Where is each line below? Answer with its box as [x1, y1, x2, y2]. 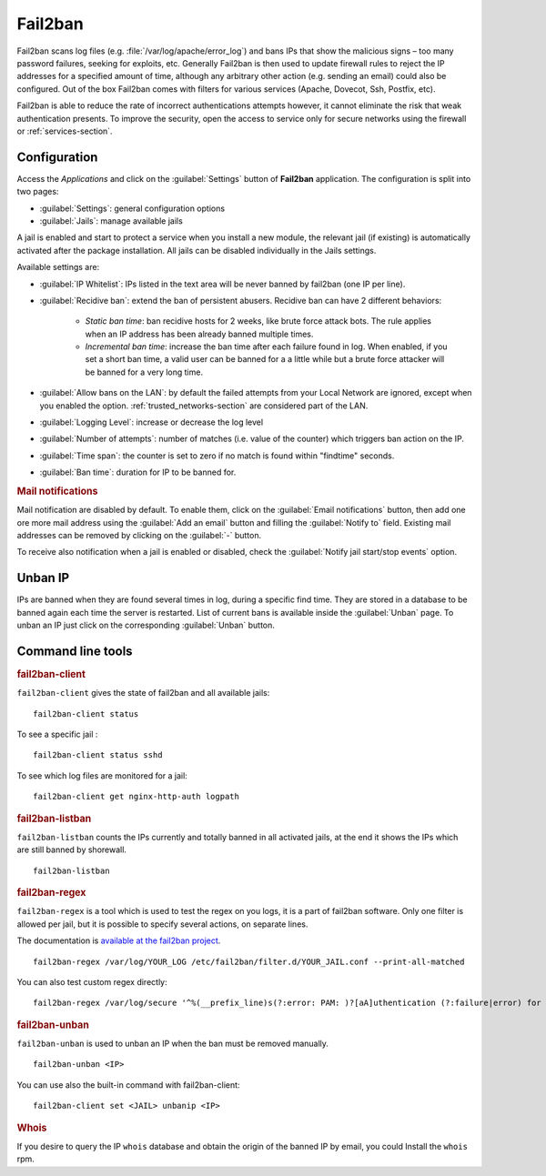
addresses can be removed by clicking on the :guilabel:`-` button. [16, 530, 262, 541]
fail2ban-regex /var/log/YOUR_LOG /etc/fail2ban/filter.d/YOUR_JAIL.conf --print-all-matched [33, 956, 465, 967]
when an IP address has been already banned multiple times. [85, 328, 314, 339]
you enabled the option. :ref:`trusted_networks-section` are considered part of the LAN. [39, 400, 369, 411]
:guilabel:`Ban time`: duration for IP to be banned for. [39, 467, 237, 477]
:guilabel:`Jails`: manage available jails [39, 215, 184, 226]
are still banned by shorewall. [16, 844, 127, 855]
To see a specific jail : [16, 729, 98, 740]
